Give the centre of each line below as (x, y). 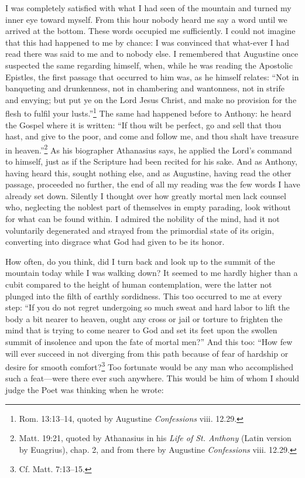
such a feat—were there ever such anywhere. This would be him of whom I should (152, 378)
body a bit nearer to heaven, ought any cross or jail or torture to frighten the (144, 318)
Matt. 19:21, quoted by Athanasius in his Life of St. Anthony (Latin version (155, 438)
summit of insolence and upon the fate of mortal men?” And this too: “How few (149, 341)
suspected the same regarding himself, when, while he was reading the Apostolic (149, 65)
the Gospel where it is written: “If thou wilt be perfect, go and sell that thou (143, 124)
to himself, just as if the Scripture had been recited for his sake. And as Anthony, (151, 161)
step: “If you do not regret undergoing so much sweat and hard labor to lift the (148, 307)
